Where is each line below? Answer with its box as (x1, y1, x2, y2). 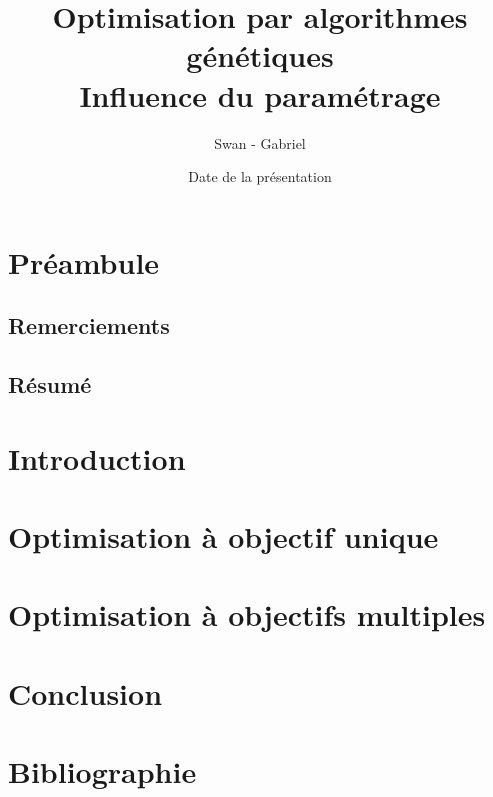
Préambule (8, 241, 160, 282)
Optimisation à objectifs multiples (8, 594, 486, 635)
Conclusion (8, 672, 163, 713)
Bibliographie (8, 751, 197, 792)
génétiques (186, 35, 334, 76)
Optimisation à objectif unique (8, 516, 439, 556)
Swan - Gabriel (214, 132, 306, 153)
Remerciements (8, 310, 170, 341)
